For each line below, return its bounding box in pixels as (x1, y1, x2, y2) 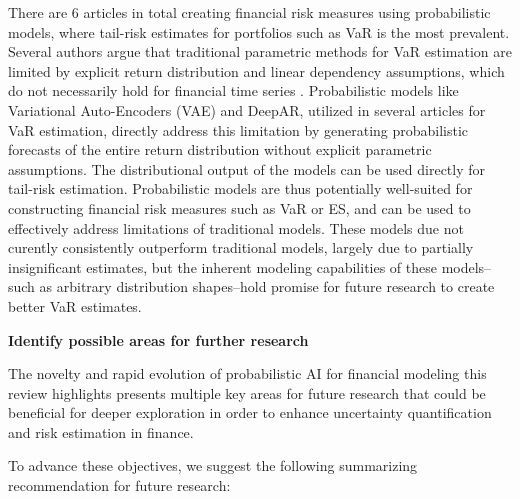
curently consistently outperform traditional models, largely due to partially (8, 237, 474, 258)
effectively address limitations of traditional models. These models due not (8, 217, 464, 238)
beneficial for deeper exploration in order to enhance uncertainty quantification (8, 402, 492, 423)
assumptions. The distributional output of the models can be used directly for (8, 158, 486, 179)
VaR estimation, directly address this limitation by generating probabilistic (8, 119, 469, 140)
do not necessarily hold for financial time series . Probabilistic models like (8, 80, 459, 101)
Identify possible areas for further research (8, 329, 309, 350)
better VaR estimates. (8, 295, 142, 316)
